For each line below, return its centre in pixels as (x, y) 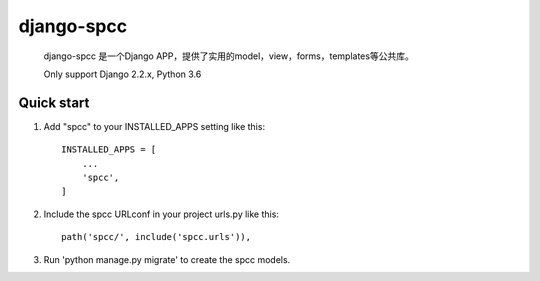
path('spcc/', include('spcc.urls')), (156, 237)
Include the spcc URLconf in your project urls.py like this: (161, 214)
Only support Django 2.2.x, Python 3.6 (122, 74)
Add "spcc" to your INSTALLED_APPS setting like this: (154, 126)
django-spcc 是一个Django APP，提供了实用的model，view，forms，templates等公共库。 (228, 56)
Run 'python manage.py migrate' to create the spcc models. (167, 259)
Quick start (54, 102)
